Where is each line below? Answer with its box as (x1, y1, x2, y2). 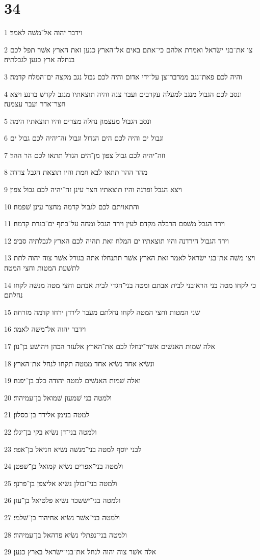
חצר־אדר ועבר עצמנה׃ (4, 98, 66, 109)
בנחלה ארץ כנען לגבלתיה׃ (4, 54, 75, 65)
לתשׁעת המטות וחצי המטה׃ (4, 262, 80, 273)
